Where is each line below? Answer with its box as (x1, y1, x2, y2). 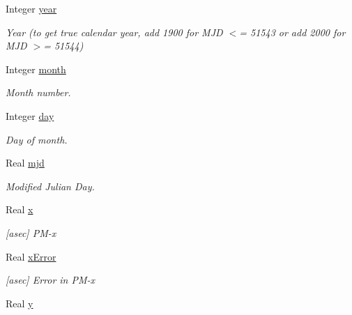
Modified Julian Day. (6, 178, 95, 193)
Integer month (6, 61, 66, 76)
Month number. (6, 85, 71, 100)
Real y (6, 295, 33, 310)
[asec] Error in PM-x (6, 272, 95, 287)
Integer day (6, 108, 54, 123)
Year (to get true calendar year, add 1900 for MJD (6, 24, 223, 39)
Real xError (6, 249, 56, 263)
